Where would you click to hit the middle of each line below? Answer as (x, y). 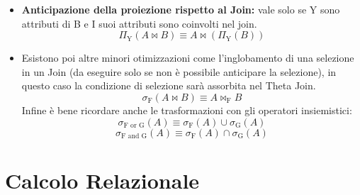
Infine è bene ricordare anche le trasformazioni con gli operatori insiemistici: (187, 110)
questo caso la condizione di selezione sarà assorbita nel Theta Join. (169, 85)
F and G (134, 136)
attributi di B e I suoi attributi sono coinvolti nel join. (139, 23)
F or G (134, 126)
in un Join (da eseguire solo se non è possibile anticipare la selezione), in (179, 71)
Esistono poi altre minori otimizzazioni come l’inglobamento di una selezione (188, 58)
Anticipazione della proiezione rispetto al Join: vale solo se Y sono (181, 9)
